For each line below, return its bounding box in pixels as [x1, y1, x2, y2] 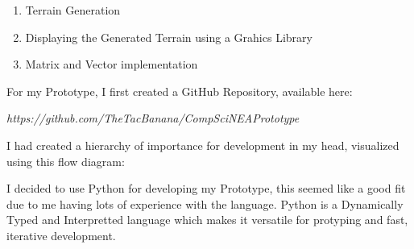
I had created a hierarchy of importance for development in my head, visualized [6, 136, 400, 153]
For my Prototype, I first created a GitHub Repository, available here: [6, 82, 353, 99]
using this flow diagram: [6, 152, 125, 169]
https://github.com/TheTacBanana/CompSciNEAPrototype [6, 110, 300, 127]
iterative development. [6, 226, 116, 243]
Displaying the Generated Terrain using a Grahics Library [25, 28, 313, 45]
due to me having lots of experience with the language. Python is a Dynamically [6, 195, 404, 212]
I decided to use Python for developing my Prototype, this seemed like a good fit [6, 180, 406, 197]
